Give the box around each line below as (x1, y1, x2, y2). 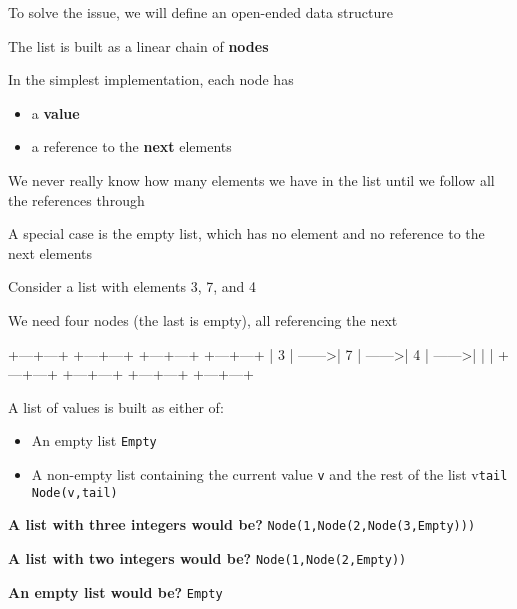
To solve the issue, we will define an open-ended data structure (8, 2, 393, 22)
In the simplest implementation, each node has (8, 69, 294, 90)
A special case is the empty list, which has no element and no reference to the (8, 223, 485, 244)
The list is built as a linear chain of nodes (8, 35, 269, 56)
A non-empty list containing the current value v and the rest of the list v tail (31, 463, 508, 484)
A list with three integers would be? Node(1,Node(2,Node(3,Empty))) (8, 514, 476, 535)
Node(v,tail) (31, 485, 118, 500)
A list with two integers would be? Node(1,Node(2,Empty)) (8, 547, 407, 568)
